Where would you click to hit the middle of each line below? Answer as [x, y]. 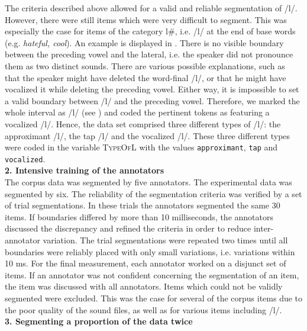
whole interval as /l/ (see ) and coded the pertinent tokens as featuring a [137, 112]
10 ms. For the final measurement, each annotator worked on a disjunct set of [146, 263]
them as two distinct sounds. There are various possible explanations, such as [145, 65]
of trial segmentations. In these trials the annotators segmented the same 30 [143, 205]
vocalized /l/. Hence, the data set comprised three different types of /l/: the [143, 123]
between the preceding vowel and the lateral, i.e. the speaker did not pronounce [149, 54]
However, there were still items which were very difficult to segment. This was [146, 19]
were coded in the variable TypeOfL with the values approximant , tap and [141, 147]
